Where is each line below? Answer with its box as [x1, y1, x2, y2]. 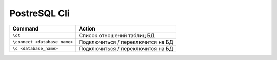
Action [78, 25, 96, 32]
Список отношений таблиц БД [78, 32, 155, 39]
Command [12, 25, 38, 32]
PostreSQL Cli [9, 8, 70, 19]
